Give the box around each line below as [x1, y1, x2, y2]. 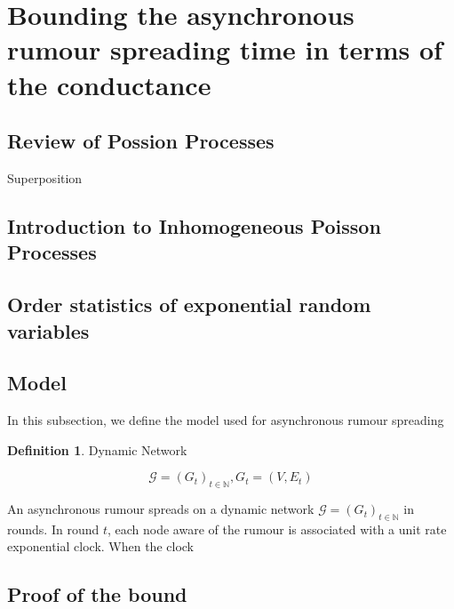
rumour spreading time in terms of [7, 31, 442, 68]
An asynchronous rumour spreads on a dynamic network [7, 500, 315, 518]
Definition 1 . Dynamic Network [7, 440, 187, 459]
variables [7, 317, 90, 344]
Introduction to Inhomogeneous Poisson [7, 212, 381, 239]
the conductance [7, 66, 211, 102]
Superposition [7, 168, 83, 187]
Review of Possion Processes [7, 127, 275, 155]
